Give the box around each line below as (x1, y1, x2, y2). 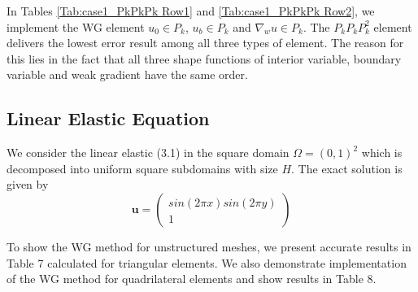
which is (361, 144, 403, 161)
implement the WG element (7, 18, 145, 35)
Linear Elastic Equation (7, 106, 210, 131)
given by (7, 176, 49, 193)
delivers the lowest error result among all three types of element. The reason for (7, 34, 404, 51)
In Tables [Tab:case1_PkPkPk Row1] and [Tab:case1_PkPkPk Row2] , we (7, 2, 375, 19)
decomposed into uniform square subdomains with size (7, 159, 278, 177)
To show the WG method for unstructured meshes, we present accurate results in (7, 238, 411, 255)
